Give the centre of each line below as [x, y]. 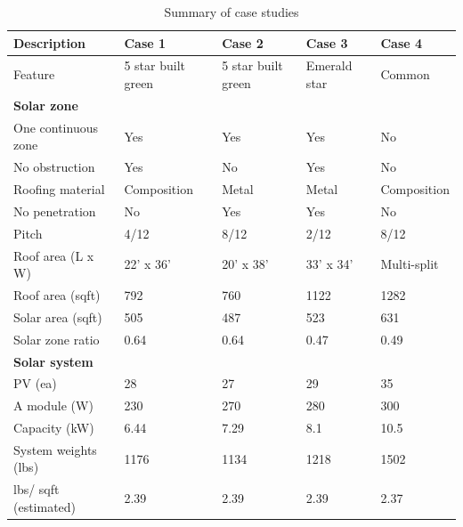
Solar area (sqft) [58, 316]
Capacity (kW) [54, 428]
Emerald [329, 65]
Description [50, 42]
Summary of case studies [231, 12]
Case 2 [243, 42]
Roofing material [59, 189]
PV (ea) [35, 383]
